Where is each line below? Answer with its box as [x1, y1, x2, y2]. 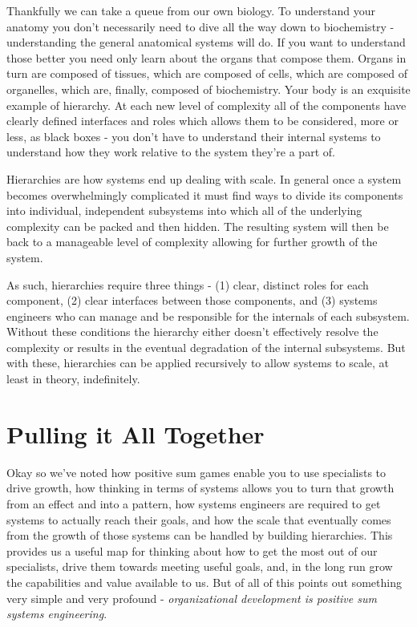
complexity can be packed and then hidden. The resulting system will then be [6, 217, 389, 234]
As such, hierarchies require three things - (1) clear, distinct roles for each [6, 276, 369, 293]
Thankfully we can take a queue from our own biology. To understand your [6, 2, 375, 18]
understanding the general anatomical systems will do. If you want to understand [6, 34, 406, 51]
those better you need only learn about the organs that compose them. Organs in [6, 49, 407, 66]
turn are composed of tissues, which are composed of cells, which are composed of [6, 65, 407, 82]
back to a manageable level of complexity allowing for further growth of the [6, 233, 378, 250]
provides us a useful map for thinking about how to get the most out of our [6, 542, 378, 559]
